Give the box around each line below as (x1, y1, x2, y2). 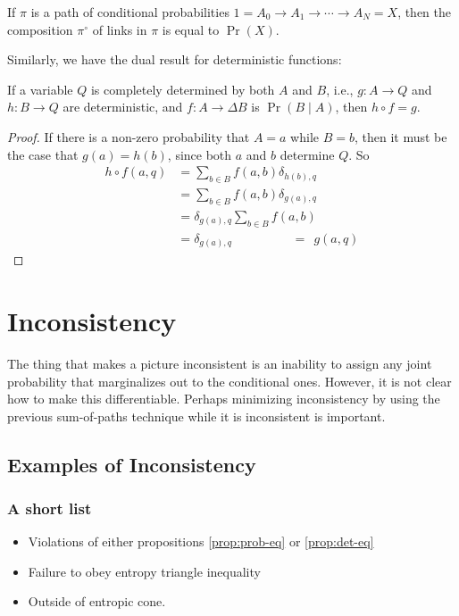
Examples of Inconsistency (7, 450, 256, 478)
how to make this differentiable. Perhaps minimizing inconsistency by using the (7, 389, 440, 408)
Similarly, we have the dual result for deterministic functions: (7, 50, 342, 69)
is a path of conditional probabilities (30, 3, 229, 21)
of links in (92, 20, 147, 38)
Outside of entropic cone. (28, 592, 166, 611)
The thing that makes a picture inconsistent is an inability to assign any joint (7, 354, 432, 372)
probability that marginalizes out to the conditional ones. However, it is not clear (7, 371, 452, 390)
